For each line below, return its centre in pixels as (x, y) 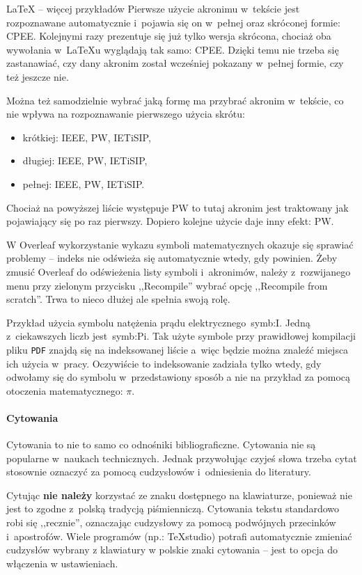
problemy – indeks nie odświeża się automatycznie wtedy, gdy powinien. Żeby (172, 258)
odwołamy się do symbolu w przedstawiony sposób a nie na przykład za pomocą (179, 377)
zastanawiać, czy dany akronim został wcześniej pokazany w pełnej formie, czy (175, 63)
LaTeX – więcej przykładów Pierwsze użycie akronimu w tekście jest (153, 8)
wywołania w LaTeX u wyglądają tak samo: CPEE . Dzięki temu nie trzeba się (173, 49)
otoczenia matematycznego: (65, 390)
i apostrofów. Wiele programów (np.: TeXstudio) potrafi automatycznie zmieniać (179, 536)
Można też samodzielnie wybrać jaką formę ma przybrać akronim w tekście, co (175, 100)
